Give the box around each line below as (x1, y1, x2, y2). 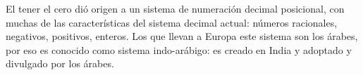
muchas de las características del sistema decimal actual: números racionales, (6, 15, 338, 29)
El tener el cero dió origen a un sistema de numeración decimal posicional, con (6, 1, 345, 15)
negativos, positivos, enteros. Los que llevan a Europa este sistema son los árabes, (6, 29, 358, 43)
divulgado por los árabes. (6, 56, 114, 71)
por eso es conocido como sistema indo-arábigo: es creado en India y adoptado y (6, 42, 352, 57)
